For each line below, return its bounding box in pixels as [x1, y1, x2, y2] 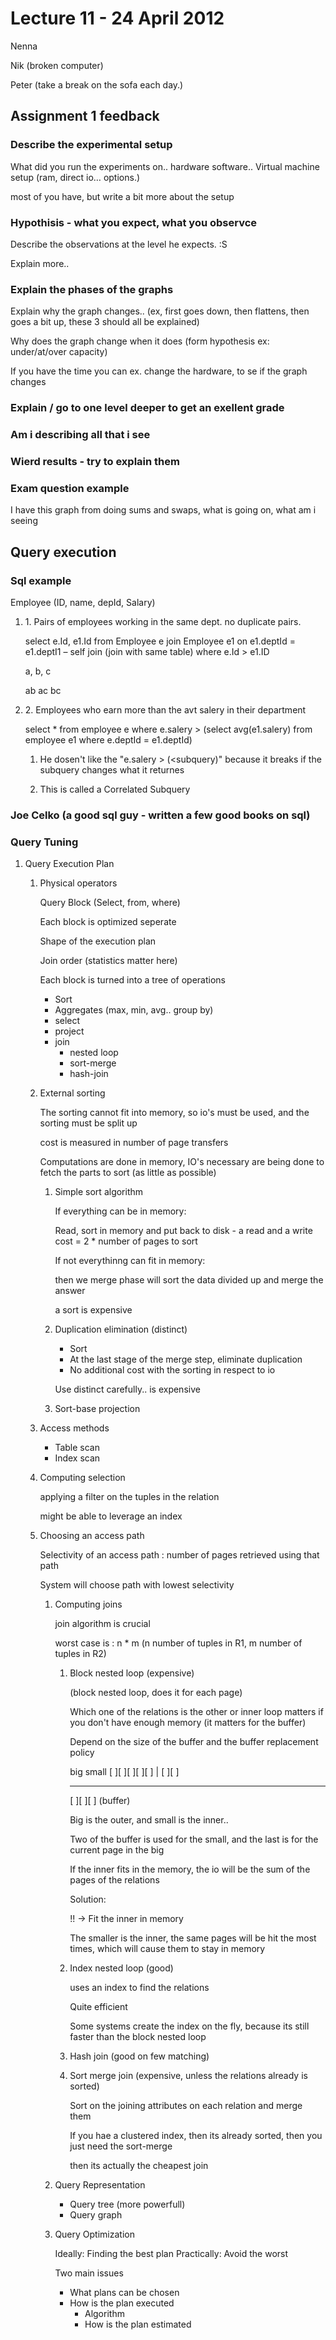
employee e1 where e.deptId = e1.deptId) [24, 733, 193, 746]
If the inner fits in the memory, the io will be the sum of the [69, 1863, 311, 1876]
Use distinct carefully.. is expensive [54, 1383, 201, 1396]
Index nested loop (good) [69, 1962, 174, 1974]
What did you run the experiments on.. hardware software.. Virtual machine [10, 160, 320, 172]
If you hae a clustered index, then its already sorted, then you [69, 2130, 323, 2142]
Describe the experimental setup [10, 138, 173, 152]
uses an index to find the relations [69, 1982, 210, 1994]
